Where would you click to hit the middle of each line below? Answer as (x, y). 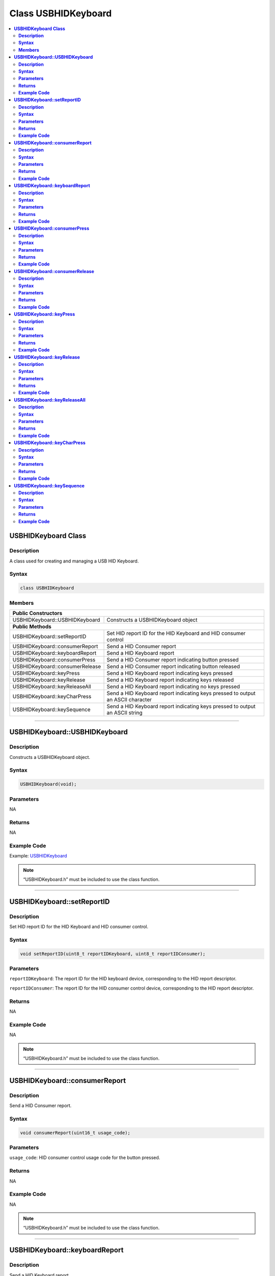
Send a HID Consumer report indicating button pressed (173, 659)
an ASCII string (125, 713)
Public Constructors (37, 613)
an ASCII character (129, 699)
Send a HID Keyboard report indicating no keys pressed (173, 686)
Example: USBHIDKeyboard (38, 856)
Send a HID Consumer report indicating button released (173, 666)
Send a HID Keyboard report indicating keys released (170, 680)
